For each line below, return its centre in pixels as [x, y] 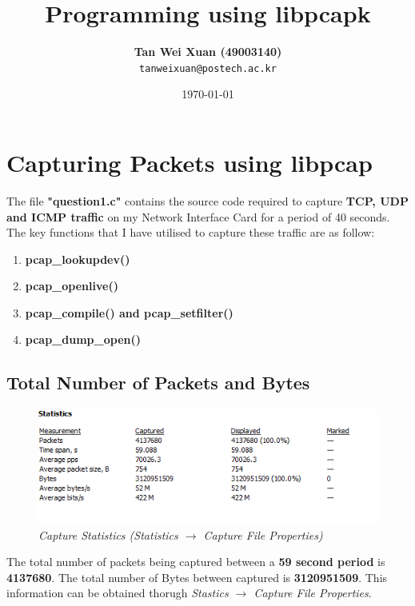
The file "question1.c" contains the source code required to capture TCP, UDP [207, 200]
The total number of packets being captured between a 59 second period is [196, 562]
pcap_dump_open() [83, 339]
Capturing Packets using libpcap [190, 162]
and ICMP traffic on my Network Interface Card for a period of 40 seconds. [198, 216]
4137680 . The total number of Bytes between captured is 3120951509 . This [197, 577]
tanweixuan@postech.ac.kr [208, 68]
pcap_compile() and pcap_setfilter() [129, 312]
